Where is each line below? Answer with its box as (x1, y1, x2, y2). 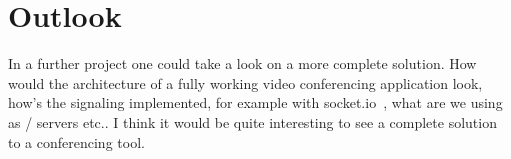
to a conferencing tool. (8, 131, 145, 152)
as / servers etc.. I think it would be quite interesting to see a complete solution (8, 111, 497, 132)
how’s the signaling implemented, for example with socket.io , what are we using (8, 92, 503, 113)
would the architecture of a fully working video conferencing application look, (8, 72, 483, 93)
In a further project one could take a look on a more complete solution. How (8, 53, 477, 74)
